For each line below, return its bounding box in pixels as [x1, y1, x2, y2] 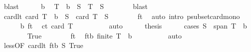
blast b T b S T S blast [3, 1, 148, 11]
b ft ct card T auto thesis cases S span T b [20, 20, 247, 31]
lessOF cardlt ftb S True [3, 40, 83, 50]
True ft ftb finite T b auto [27, 30, 182, 40]
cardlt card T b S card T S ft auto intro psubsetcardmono [3, 10, 240, 21]
